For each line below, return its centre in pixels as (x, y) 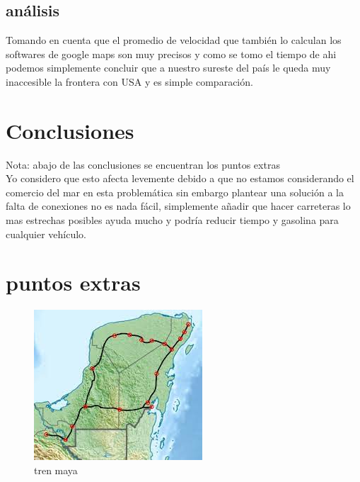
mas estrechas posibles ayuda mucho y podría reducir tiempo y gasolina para (172, 220)
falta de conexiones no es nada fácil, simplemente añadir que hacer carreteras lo (178, 206)
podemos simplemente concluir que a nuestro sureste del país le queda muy (168, 68)
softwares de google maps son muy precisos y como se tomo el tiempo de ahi (171, 54)
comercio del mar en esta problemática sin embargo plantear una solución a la (175, 192)
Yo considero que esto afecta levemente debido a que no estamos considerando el (180, 178)
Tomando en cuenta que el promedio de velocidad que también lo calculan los (174, 40)
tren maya (56, 470)
